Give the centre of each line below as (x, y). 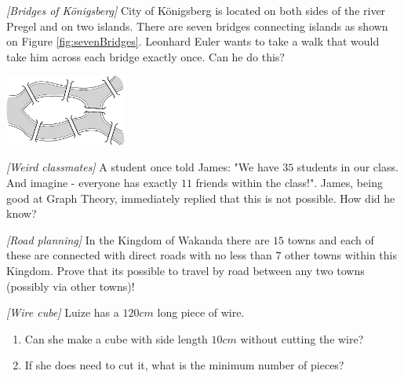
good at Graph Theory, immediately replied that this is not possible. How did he (201, 198)
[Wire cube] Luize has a (63, 312)
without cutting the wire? (302, 338)
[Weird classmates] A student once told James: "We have (143, 167)
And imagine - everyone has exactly (92, 182)
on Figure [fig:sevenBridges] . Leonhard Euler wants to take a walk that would (193, 41)
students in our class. (348, 167)
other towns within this (341, 255)
